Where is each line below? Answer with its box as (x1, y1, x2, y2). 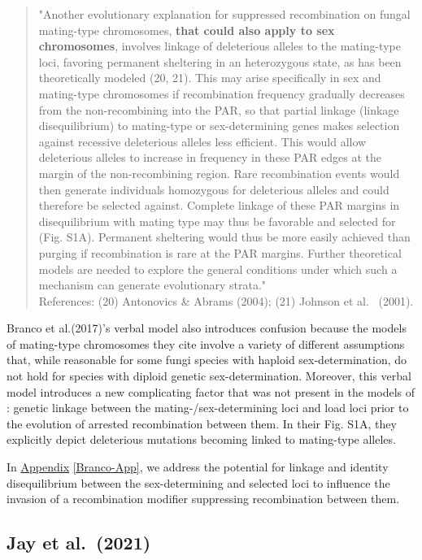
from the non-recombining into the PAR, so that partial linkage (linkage (38, 101, 399, 118)
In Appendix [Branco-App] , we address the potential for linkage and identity (7, 458, 389, 475)
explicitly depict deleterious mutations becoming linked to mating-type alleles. (7, 431, 396, 448)
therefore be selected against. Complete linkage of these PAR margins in (38, 197, 400, 214)
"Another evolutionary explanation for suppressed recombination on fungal (38, 6, 411, 22)
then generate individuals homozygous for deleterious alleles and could (38, 180, 389, 198)
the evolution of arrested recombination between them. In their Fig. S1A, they (7, 415, 397, 432)
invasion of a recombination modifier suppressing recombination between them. (7, 490, 400, 507)
